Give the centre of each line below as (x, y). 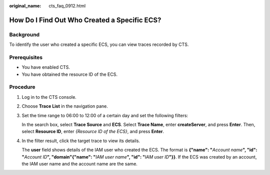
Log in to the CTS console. (49, 97)
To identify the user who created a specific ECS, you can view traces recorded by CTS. (99, 44)
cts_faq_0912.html (67, 6)
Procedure (22, 87)
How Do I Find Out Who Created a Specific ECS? (85, 20)
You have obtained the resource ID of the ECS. (69, 74)
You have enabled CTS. (46, 67)
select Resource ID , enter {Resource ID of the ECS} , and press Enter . (93, 132)
